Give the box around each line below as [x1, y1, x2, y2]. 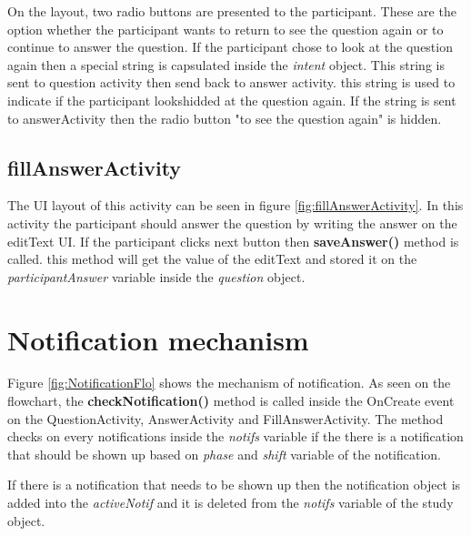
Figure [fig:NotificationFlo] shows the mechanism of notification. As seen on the [7, 373, 451, 392]
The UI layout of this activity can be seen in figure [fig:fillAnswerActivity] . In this [7, 196, 464, 215]
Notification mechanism [7, 320, 309, 358]
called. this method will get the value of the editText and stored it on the [7, 249, 417, 268]
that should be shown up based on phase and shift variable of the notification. [7, 444, 441, 463]
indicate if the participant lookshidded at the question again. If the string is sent [7, 90, 456, 109]
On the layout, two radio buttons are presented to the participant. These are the [7, 2, 456, 20]
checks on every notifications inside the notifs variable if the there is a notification [7, 427, 464, 446]
